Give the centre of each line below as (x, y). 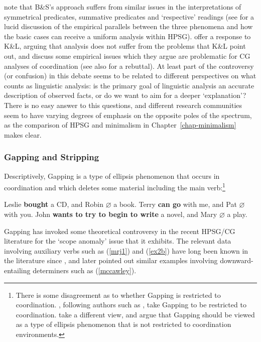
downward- (237, 260)
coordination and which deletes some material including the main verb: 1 (115, 187)
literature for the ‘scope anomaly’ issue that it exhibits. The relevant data (118, 241)
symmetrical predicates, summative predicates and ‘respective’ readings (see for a (129, 16)
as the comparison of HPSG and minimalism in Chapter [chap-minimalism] (120, 125)
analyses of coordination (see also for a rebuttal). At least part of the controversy (129, 66)
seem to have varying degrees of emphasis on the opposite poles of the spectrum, (128, 115)
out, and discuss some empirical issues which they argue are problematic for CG (127, 55)
